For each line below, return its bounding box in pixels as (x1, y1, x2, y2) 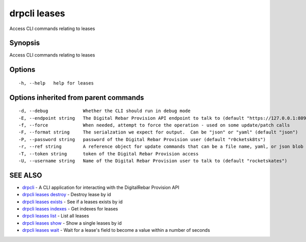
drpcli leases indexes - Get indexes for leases (22, 206, 118, 212)
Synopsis (9, 39, 40, 47)
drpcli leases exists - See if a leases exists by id (22, 199, 123, 205)
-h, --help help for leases (18, 80, 94, 86)
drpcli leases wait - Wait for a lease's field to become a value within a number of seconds (22, 227, 210, 233)
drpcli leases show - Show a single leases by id (22, 220, 122, 226)
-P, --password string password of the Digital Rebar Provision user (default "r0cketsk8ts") (18, 137, 266, 142)
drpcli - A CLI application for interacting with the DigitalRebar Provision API (22, 184, 180, 191)
